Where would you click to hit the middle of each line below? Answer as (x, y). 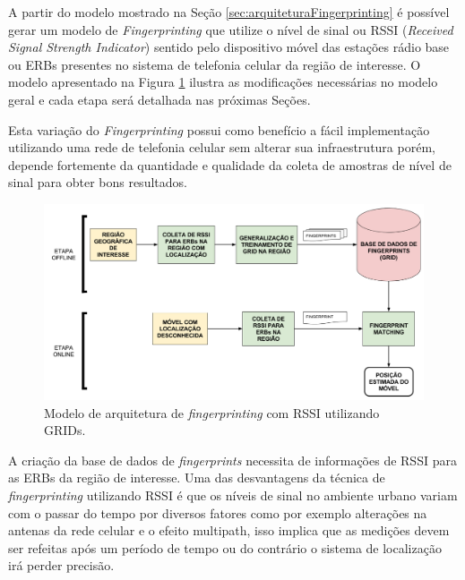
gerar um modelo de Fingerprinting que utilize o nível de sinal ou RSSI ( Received (231, 29)
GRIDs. (65, 430)
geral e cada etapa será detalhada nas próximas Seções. (159, 99)
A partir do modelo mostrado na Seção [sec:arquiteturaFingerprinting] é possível (229, 12)
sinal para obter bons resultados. (98, 182)
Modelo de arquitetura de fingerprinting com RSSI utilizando (212, 412)
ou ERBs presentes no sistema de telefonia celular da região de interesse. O (215, 64)
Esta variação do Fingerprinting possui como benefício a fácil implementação (219, 129)
